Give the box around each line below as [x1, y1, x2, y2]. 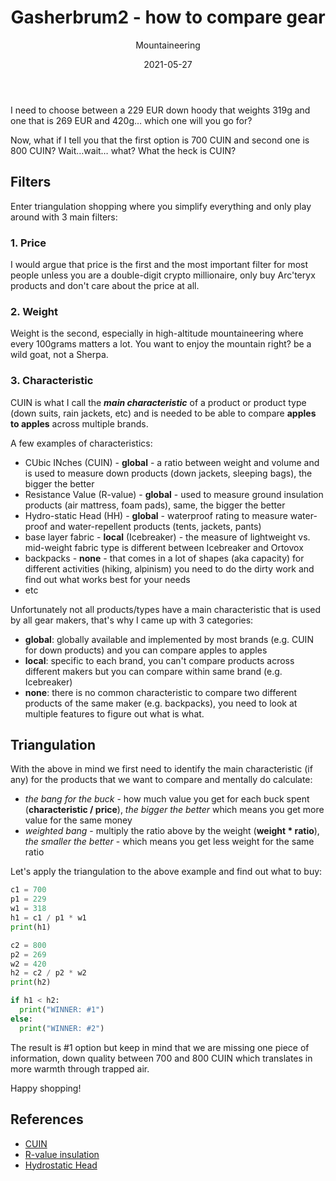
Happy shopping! [10, 1082, 82, 1094]
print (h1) [10, 922, 52, 932]
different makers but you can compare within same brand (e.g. [24, 665, 283, 677]
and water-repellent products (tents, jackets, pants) [49, 520, 262, 532]
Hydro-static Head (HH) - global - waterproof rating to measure [24, 509, 288, 521]
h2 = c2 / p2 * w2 [10, 968, 87, 978]
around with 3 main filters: [10, 211, 118, 223]
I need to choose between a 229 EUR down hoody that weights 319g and [10, 104, 311, 116]
